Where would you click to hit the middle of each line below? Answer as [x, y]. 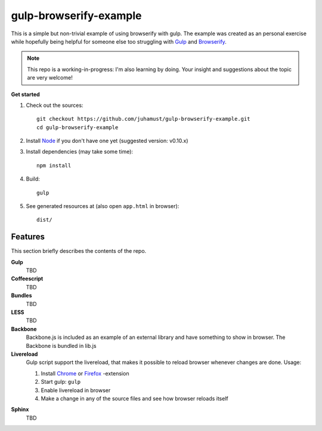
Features [28, 237]
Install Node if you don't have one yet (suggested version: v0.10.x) [107, 141]
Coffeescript [27, 279]
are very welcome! [50, 78]
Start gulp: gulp [61, 382]
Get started [25, 94]
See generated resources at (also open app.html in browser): [103, 206]
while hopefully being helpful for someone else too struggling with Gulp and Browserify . [119, 41]
